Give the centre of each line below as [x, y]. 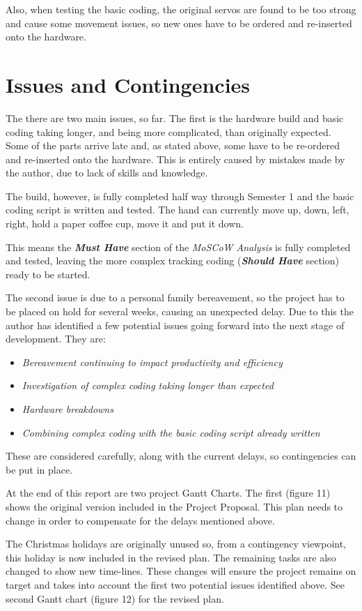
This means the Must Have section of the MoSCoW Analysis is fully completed [178, 247]
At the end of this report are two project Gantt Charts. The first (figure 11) [168, 493]
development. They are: [56, 339]
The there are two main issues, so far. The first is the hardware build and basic [175, 118]
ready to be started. [48, 274]
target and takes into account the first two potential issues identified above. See [175, 584]
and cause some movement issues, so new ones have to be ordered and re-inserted [179, 23]
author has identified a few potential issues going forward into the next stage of [175, 325]
